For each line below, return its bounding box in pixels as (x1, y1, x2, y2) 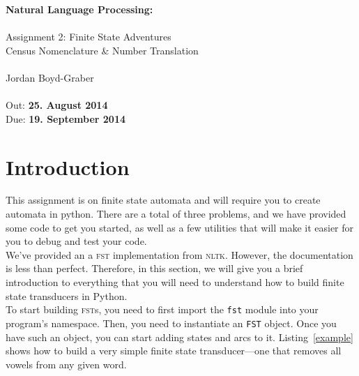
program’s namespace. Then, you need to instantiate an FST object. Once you (6, 315, 337, 330)
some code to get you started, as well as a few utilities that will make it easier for (6, 220, 354, 234)
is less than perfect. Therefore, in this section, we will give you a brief (6, 261, 303, 276)
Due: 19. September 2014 (6, 111, 126, 126)
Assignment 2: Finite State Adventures (6, 29, 171, 44)
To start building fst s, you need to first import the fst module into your (6, 302, 319, 317)
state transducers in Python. (6, 288, 128, 303)
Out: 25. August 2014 (6, 98, 108, 112)
